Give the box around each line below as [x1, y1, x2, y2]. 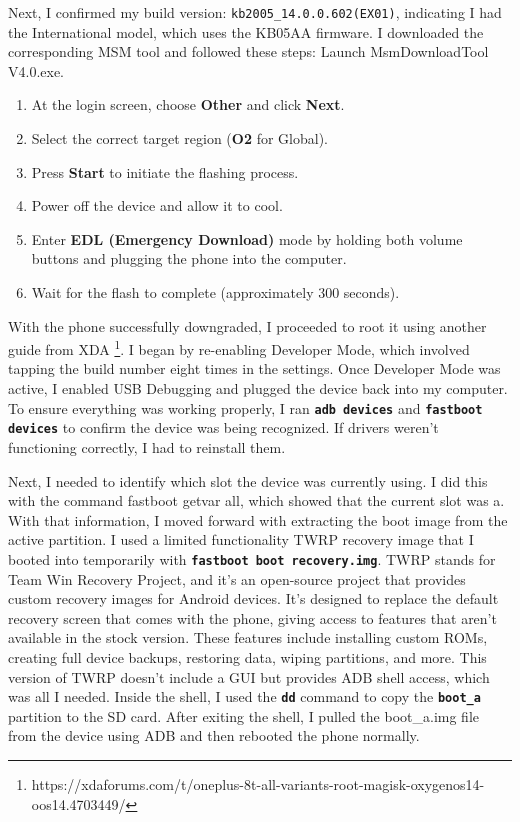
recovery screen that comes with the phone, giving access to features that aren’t [8, 607, 497, 628]
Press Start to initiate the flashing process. [31, 161, 299, 182]
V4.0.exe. [8, 60, 64, 81]
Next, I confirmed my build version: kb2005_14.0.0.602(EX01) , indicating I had [8, 2, 502, 22]
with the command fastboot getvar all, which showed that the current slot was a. [8, 490, 505, 511]
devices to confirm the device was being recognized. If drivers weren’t [8, 417, 439, 438]
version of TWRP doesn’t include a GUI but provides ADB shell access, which [8, 666, 490, 687]
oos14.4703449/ [31, 793, 126, 814]
